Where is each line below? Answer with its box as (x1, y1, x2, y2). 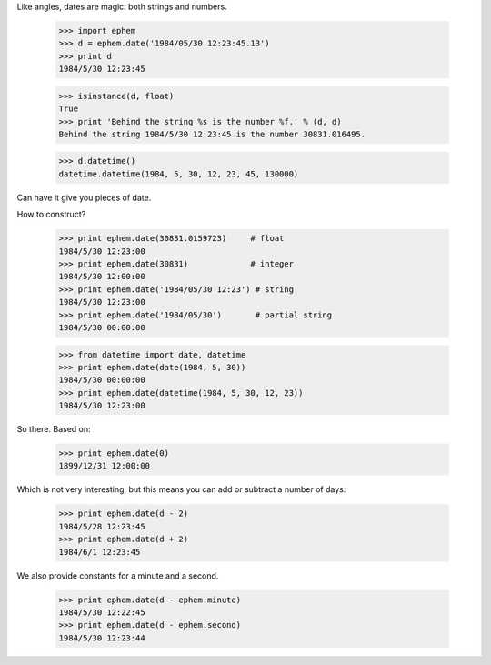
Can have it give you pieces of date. (16, 192, 152, 203)
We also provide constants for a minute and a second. (16, 569, 219, 581)
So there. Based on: (16, 424, 91, 435)
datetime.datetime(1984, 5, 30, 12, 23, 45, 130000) (58, 168, 299, 179)
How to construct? (16, 209, 86, 220)
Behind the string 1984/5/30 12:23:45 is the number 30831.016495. (58, 128, 366, 139)
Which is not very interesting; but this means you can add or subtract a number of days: (16, 484, 346, 495)
